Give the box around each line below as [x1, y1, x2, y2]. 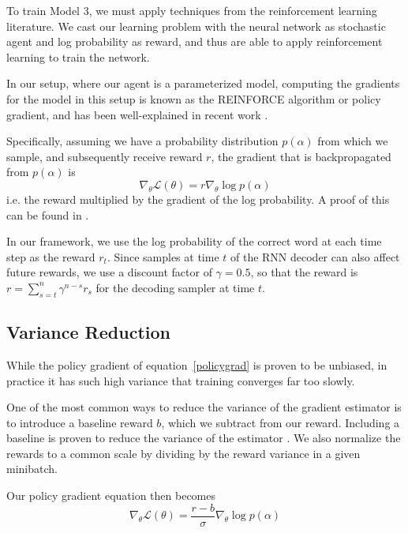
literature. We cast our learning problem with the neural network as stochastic [6, 17, 386, 34]
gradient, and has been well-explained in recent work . [6, 106, 268, 122]
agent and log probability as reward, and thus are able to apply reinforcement [6, 33, 383, 50]
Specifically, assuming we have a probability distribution [6, 133, 279, 149]
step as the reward [6, 248, 95, 265]
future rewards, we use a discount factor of [6, 264, 212, 280]
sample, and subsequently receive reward [6, 148, 203, 164]
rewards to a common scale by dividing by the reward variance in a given [6, 445, 361, 461]
